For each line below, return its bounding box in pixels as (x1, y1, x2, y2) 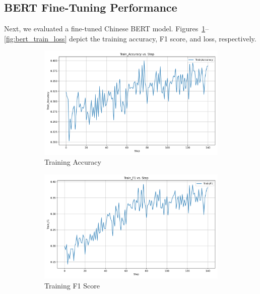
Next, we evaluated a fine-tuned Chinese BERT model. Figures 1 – (4, 23, 209, 34)
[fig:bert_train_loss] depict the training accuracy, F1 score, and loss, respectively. (4, 33, 256, 43)
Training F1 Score (44, 280, 100, 290)
